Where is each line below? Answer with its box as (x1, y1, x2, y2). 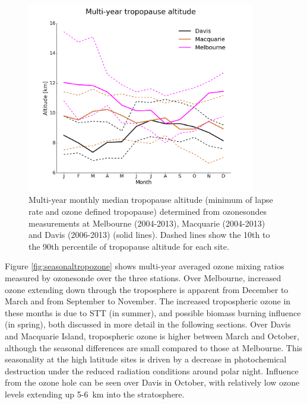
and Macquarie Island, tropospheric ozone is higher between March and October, (5, 329, 299, 342)
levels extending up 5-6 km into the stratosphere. (5, 387, 185, 400)
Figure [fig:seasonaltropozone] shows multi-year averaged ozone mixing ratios (5, 260, 284, 272)
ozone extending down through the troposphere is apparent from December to (5, 283, 289, 295)
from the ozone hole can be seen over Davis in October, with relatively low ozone (5, 376, 300, 389)
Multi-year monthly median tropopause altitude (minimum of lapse (29, 193, 273, 206)
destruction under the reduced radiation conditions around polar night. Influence (5, 364, 299, 377)
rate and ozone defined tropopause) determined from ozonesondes (29, 205, 267, 217)
